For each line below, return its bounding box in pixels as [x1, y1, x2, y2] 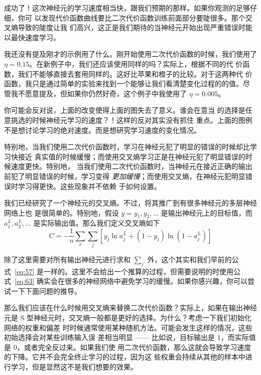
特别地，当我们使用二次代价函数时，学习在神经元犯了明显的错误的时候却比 [4, 141, 250, 152]
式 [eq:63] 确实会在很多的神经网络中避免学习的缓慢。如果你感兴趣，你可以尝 [4, 276, 254, 286]
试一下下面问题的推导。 [4, 285, 81, 296]
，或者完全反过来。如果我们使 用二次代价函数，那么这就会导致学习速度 [17, 341, 251, 352]
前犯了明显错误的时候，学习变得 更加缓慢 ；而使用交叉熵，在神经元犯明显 [4, 170, 245, 181]
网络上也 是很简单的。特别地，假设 [4, 207, 119, 218]
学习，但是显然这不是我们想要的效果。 [11, 361, 138, 372]
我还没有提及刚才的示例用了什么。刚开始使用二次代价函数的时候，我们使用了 [4, 49, 257, 59]
